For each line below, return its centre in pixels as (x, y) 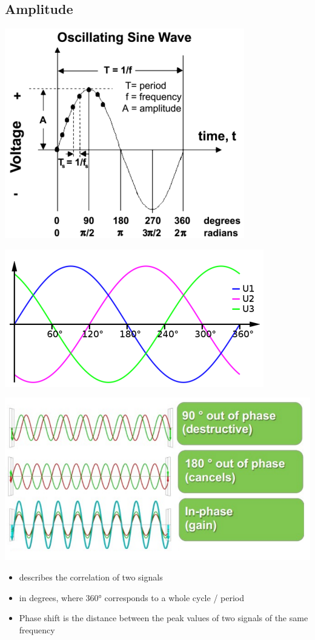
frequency (37, 629)
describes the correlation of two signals (91, 577)
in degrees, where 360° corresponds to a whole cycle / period (131, 597)
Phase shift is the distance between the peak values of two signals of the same (164, 618)
